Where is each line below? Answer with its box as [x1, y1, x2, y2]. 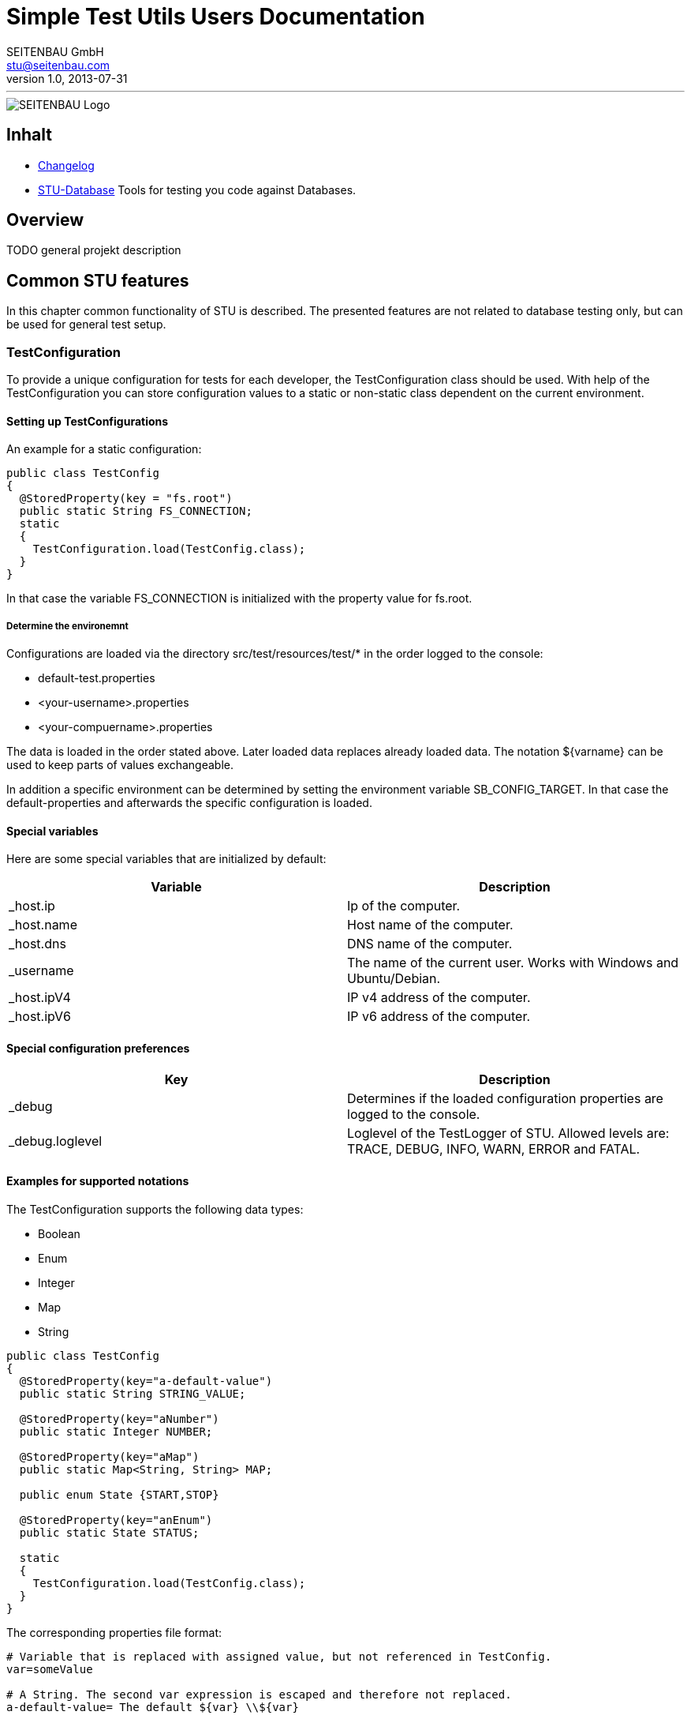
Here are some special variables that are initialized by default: [6, 852, 327, 866]
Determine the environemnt [6, 620, 129, 632]
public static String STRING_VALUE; [19, 1387, 246, 1400]
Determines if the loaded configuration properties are [347, 1090, 663, 1107]
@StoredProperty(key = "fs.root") [19, 492, 233, 505]
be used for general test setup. [6, 317, 166, 332]
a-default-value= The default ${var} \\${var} [6, 1700, 299, 1713]
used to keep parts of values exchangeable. [6, 758, 233, 772]
